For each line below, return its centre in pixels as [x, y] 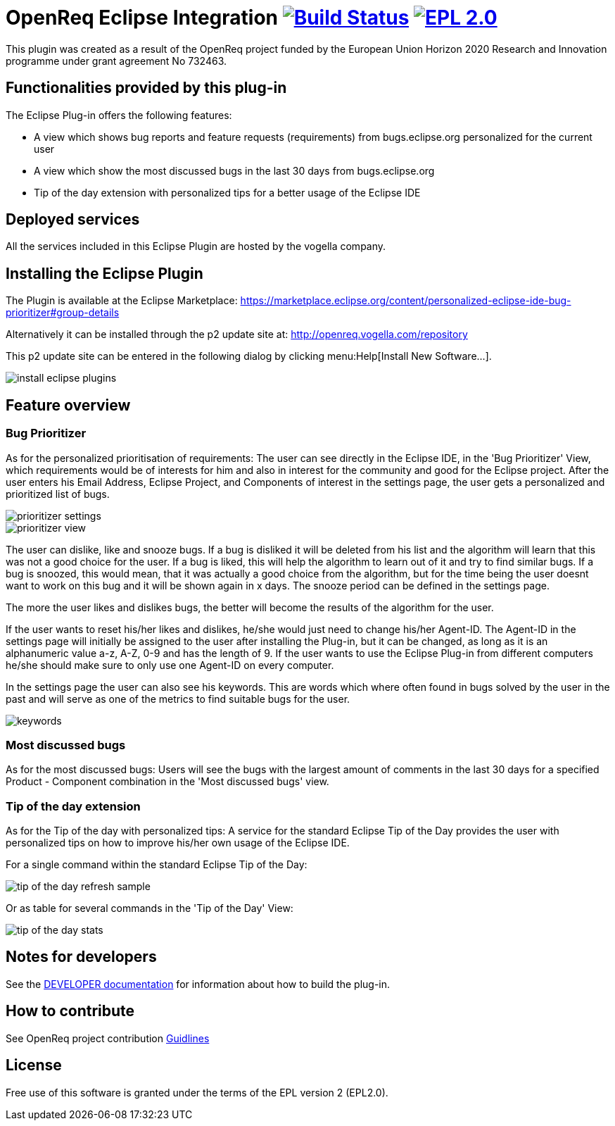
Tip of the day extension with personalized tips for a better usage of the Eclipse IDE [227, 192]
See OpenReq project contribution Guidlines [108, 1038]
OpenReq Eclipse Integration [142, 18]
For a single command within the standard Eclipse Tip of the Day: [157, 864]
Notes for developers [81, 957]
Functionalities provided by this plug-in [146, 88]
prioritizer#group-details [63, 313]
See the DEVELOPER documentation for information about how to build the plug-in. [198, 984]
